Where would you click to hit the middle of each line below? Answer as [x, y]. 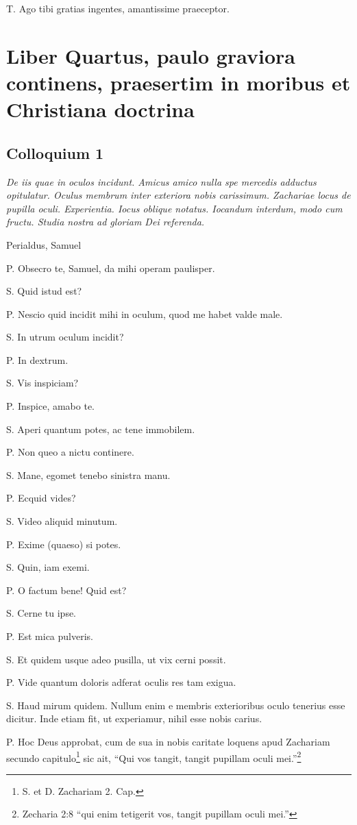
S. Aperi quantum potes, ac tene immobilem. [101, 429]
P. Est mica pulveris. [50, 636]
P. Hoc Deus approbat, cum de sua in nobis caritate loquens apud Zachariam [168, 741]
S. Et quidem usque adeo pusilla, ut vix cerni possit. [116, 659]
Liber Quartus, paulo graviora [151, 55]
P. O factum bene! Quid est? [66, 590]
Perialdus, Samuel [44, 244]
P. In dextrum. [37, 359]
